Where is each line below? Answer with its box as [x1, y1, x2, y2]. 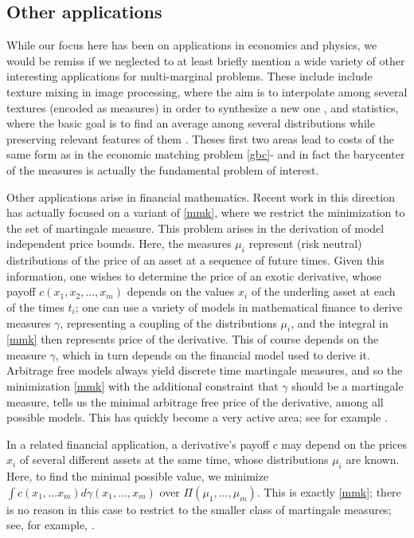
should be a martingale [291, 378, 404, 395]
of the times [6, 298, 64, 315]
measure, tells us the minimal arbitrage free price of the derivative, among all [6, 393, 384, 410]
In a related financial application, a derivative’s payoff [6, 435, 269, 452]
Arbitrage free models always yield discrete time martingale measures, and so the [6, 362, 403, 379]
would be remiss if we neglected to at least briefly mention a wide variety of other [6, 52, 405, 69]
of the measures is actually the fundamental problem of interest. [6, 161, 319, 178]
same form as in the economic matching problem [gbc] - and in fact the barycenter [6, 146, 405, 163]
